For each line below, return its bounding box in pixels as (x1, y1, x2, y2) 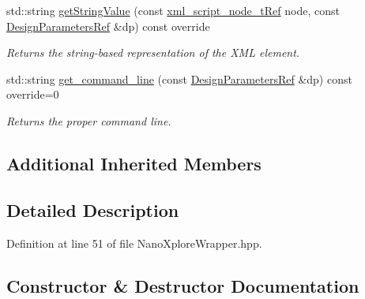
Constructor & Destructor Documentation (6, 273, 359, 297)
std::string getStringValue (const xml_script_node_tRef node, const (6, 2, 340, 18)
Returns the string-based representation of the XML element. (6, 44, 300, 61)
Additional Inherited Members (6, 151, 262, 175)
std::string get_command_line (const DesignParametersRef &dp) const (6, 70, 352, 87)
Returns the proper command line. (6, 112, 171, 129)
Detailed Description (6, 197, 179, 222)
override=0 (6, 86, 59, 103)
